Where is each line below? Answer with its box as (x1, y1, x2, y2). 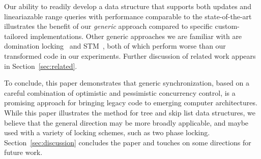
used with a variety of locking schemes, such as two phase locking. (4, 127, 210, 138)
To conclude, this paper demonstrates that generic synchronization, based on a (4, 77, 249, 88)
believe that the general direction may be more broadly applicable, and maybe (4, 117, 249, 128)
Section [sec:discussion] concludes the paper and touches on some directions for (4, 137, 251, 147)
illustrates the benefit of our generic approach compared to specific (4, 21, 213, 31)
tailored (4, 30, 28, 41)
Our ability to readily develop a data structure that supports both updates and (4, 1, 251, 11)
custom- (215, 21, 240, 31)
